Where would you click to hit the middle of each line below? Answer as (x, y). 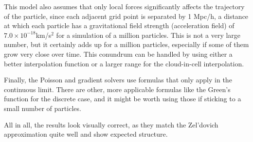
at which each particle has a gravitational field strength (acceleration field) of (119, 25)
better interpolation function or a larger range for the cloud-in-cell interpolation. (124, 63)
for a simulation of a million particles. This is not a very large (148, 35)
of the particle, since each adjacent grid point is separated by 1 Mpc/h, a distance (126, 16)
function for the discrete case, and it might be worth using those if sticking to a (123, 99)
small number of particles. (43, 108)
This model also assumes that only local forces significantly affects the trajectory (124, 6)
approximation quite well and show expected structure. (86, 134)
